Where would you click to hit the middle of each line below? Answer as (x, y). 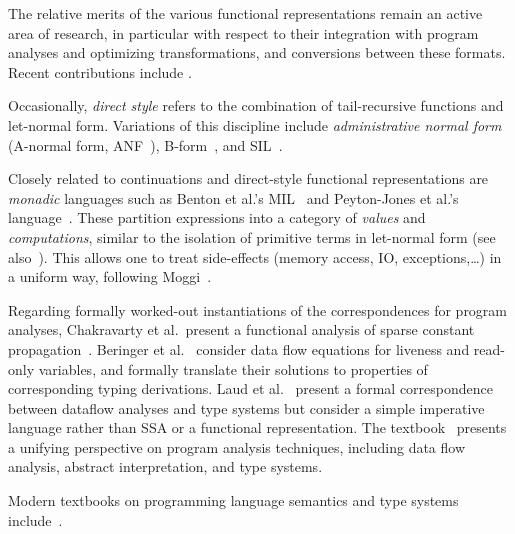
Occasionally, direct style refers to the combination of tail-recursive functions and (256, 105)
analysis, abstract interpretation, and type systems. (165, 466)
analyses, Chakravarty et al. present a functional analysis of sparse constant (241, 329)
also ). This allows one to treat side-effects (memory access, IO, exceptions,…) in (255, 256)
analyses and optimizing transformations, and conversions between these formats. (257, 52)
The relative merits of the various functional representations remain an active (245, 13)
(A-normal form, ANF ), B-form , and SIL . (145, 144)
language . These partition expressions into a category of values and (217, 217)
